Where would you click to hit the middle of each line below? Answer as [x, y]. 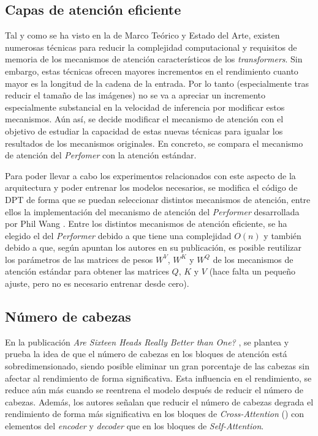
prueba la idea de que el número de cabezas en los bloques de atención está [146, 354]
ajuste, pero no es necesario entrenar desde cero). [97, 283]
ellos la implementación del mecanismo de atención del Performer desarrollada [152, 211]
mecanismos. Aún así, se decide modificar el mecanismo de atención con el [144, 119]
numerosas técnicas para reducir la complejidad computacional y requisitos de [151, 47]
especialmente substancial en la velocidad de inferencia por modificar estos [145, 107]
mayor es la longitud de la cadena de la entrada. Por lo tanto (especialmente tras [157, 83]
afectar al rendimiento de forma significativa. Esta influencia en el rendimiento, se [158, 378]
